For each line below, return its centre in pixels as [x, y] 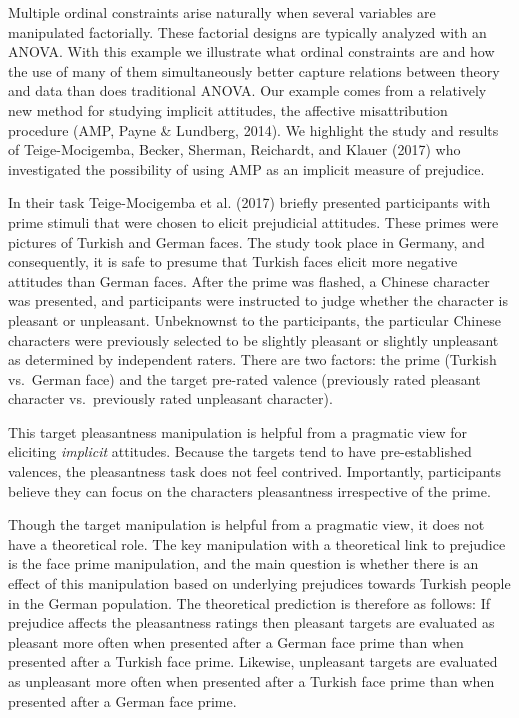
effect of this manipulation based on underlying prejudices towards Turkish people [259, 583]
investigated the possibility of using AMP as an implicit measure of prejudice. [246, 168]
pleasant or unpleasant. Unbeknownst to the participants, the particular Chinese [254, 319]
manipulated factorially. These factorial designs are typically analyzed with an [247, 31]
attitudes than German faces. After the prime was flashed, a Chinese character [249, 280]
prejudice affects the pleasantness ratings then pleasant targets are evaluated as [251, 622]
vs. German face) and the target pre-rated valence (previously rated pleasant [244, 378]
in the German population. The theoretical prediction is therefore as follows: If [249, 602]
